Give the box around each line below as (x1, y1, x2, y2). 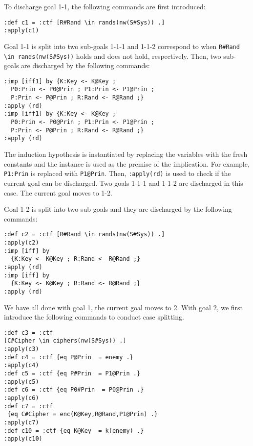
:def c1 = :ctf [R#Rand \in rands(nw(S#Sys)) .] (4, 19, 165, 26)
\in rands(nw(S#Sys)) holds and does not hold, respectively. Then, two (4, 50, 221, 61)
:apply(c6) (4, 394, 39, 401)
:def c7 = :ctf (4, 402, 53, 410)
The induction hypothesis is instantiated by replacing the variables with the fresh (4, 149, 248, 159)
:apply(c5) (4, 378, 39, 385)
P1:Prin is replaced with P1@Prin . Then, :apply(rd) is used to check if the (4, 168, 231, 178)
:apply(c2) (4, 239, 39, 246)
